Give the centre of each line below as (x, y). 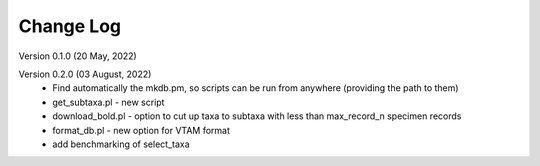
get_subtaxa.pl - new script (108, 102)
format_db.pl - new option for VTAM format (141, 130)
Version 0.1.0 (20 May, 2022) (77, 56)
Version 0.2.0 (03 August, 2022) (85, 74)
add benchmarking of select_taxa (121, 144)
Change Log (70, 26)
